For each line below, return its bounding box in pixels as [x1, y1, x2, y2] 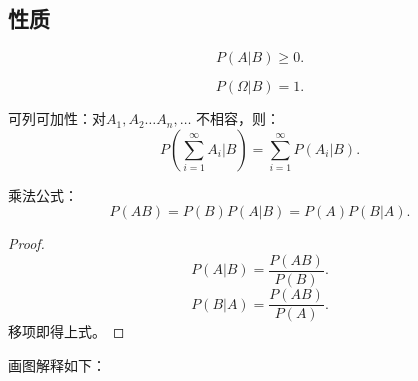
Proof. [8, 233, 45, 254]
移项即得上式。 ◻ [8, 321, 125, 342]
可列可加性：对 [8, 108, 106, 129]
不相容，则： [196, 108, 281, 129]
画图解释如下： [8, 354, 106, 375]
